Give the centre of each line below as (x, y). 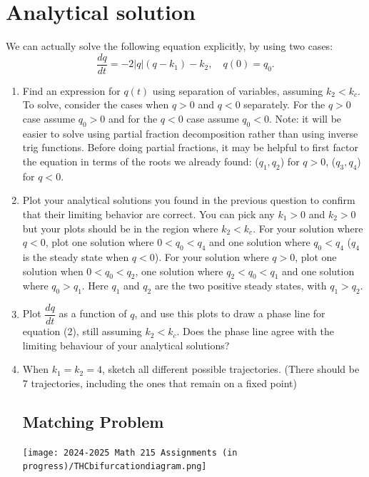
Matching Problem (93, 421)
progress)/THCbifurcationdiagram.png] (115, 467)
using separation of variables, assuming (238, 90)
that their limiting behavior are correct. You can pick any (148, 214)
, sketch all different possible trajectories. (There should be (231, 369)
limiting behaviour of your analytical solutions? (126, 345)
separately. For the (284, 104)
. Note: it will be (305, 118)
